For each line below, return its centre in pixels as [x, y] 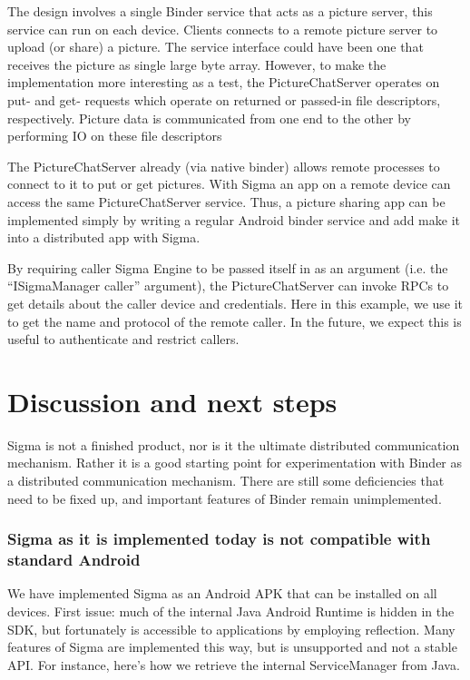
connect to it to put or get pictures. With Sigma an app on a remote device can [229, 184]
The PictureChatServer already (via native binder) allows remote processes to [224, 166]
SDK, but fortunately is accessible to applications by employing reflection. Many [231, 629]
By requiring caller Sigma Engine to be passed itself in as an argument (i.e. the [228, 267]
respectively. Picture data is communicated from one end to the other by [209, 118]
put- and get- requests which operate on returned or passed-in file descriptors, [224, 99]
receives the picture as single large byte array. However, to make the [197, 64]
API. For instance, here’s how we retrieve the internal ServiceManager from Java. [234, 664]
